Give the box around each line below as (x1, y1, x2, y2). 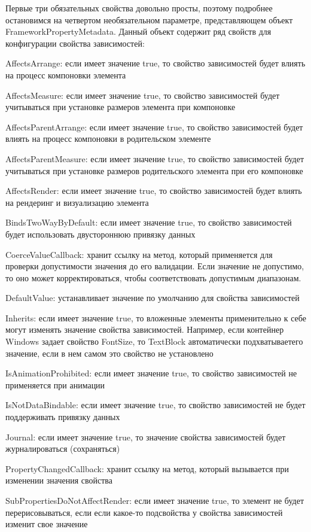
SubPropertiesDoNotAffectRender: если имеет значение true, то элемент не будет (5, 494, 304, 506)
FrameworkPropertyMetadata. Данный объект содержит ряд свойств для (5, 25, 272, 38)
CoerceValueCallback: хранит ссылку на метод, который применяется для (5, 248, 273, 260)
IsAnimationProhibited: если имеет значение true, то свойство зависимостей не (5, 367, 297, 379)
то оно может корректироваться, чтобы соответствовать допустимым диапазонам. (5, 271, 301, 284)
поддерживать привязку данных (5, 411, 120, 423)
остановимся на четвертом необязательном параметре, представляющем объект (5, 13, 293, 26)
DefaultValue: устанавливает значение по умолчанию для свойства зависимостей (5, 291, 300, 304)
